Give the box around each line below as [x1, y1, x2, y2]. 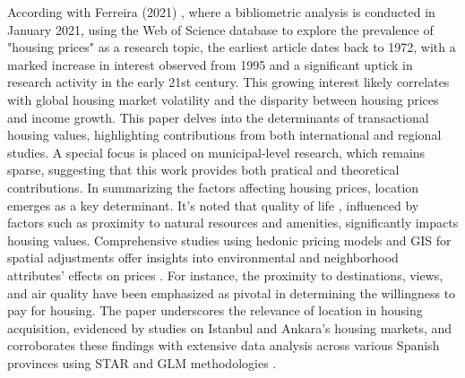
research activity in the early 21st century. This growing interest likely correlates [7, 73, 450, 91]
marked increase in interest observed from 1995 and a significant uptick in [7, 55, 413, 73]
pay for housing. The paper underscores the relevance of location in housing [7, 301, 423, 320]
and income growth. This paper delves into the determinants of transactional [7, 107, 429, 126]
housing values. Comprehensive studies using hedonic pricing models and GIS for [7, 230, 452, 249]
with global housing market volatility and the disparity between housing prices [7, 90, 439, 108]
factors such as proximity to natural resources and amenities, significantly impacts [7, 213, 459, 232]
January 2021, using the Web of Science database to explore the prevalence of [7, 20, 434, 39]
